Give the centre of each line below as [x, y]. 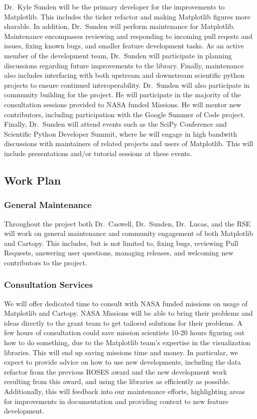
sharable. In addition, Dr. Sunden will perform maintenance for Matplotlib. [120, 26]
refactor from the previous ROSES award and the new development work [116, 371]
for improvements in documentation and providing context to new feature [116, 401]
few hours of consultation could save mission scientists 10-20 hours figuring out [125, 332]
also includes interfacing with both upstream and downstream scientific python [125, 75]
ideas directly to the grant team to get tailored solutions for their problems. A [123, 322]
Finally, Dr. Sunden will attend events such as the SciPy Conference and [116, 124]
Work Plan [33, 180]
